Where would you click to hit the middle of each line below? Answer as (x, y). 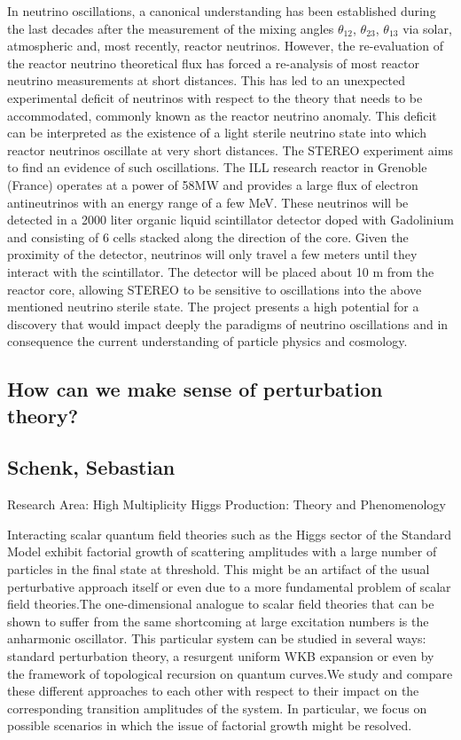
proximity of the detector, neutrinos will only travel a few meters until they (212, 254)
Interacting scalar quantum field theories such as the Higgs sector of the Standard (230, 534)
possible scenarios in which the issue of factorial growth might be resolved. (210, 725)
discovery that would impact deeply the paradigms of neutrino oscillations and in (228, 323)
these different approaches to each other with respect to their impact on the (213, 691)
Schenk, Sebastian (91, 467)
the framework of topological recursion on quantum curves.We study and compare (230, 673)
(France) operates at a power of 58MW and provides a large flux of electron (213, 184)
